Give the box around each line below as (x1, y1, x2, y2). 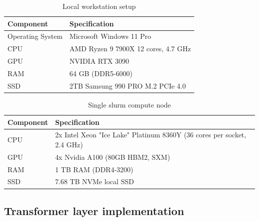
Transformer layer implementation (4, 203, 184, 218)
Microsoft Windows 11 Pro (69, 31, 151, 41)
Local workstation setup (62, 1, 136, 11)
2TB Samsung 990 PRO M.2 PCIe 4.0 (69, 80, 186, 91)
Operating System (7, 31, 63, 41)
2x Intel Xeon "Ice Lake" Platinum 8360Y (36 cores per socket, (55, 129, 247, 140)
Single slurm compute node (88, 99, 171, 110)
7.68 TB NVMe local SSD (55, 176, 134, 187)
